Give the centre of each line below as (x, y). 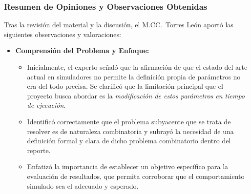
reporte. (39, 150)
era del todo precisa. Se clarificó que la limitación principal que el (125, 86)
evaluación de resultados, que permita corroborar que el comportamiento (136, 176)
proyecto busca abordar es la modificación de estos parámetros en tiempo (136, 95)
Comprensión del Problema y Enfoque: (82, 50)
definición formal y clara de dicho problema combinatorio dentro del (129, 141)
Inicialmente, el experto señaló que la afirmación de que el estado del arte (137, 67)
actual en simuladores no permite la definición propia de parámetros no (134, 76)
